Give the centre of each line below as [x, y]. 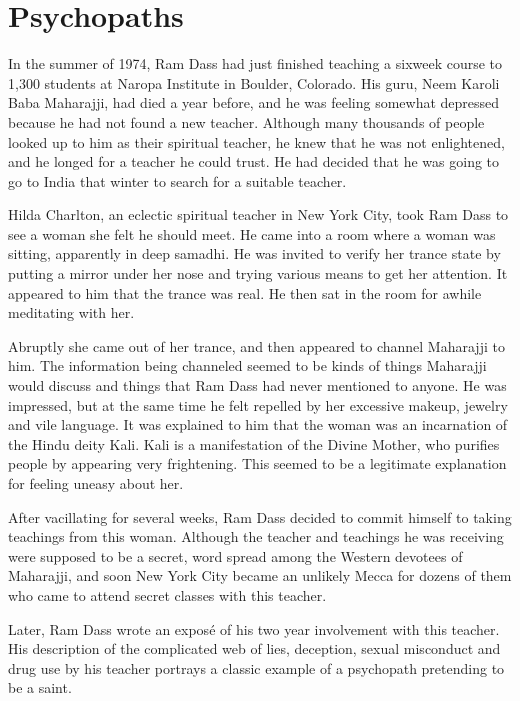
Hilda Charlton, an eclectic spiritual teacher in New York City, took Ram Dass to [258, 214]
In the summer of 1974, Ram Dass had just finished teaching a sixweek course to [255, 63]
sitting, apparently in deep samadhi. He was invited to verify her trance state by [254, 253]
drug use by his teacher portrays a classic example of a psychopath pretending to [256, 667]
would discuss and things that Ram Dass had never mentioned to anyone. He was [257, 385]
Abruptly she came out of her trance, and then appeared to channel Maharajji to [256, 345]
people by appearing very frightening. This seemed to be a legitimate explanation [257, 463]
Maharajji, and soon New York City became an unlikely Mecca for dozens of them [260, 575]
